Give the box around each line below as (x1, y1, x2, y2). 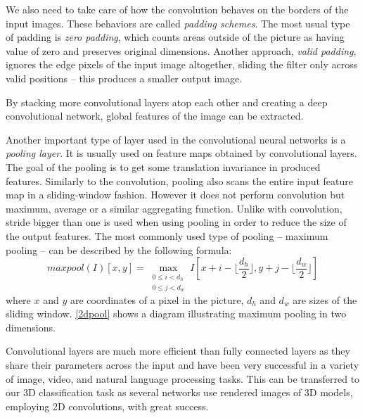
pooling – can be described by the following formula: (6, 242, 232, 257)
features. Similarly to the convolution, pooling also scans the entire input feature (6, 173, 354, 188)
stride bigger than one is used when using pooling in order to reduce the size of (6, 215, 347, 229)
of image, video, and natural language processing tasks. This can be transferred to (6, 371, 360, 386)
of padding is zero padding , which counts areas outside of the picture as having (6, 30, 345, 44)
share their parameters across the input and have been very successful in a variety (6, 357, 359, 372)
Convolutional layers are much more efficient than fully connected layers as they (6, 343, 350, 358)
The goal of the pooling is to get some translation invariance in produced (6, 159, 321, 174)
